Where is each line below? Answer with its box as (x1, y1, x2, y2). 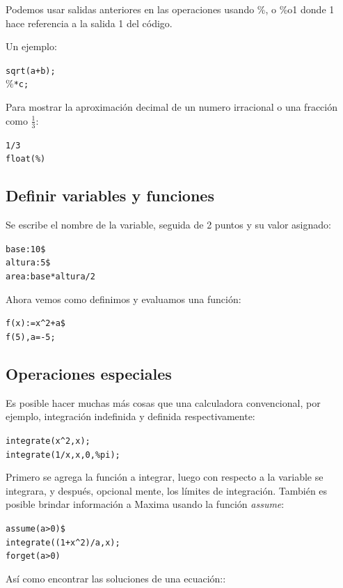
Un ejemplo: (6, 39, 57, 54)
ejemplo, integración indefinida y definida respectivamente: (6, 409, 255, 424)
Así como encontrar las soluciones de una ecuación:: (6, 571, 226, 585)
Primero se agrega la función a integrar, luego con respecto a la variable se (6, 470, 324, 484)
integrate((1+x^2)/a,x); (6, 537, 120, 548)
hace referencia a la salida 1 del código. (6, 15, 173, 30)
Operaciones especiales (6, 362, 172, 384)
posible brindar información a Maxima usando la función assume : (6, 497, 285, 511)
